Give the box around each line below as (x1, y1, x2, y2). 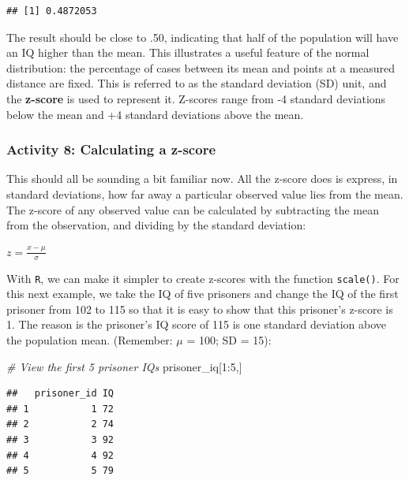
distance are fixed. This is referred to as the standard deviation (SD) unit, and (6, 75, 387, 91)
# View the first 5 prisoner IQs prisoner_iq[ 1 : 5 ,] (6, 358, 242, 374)
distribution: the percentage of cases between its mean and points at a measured (6, 59, 396, 76)
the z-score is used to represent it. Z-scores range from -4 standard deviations (6, 90, 386, 106)
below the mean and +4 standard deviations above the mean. (6, 106, 304, 122)
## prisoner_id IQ (6, 388, 114, 400)
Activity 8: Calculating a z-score (6, 140, 216, 159)
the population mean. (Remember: (6, 332, 173, 348)
